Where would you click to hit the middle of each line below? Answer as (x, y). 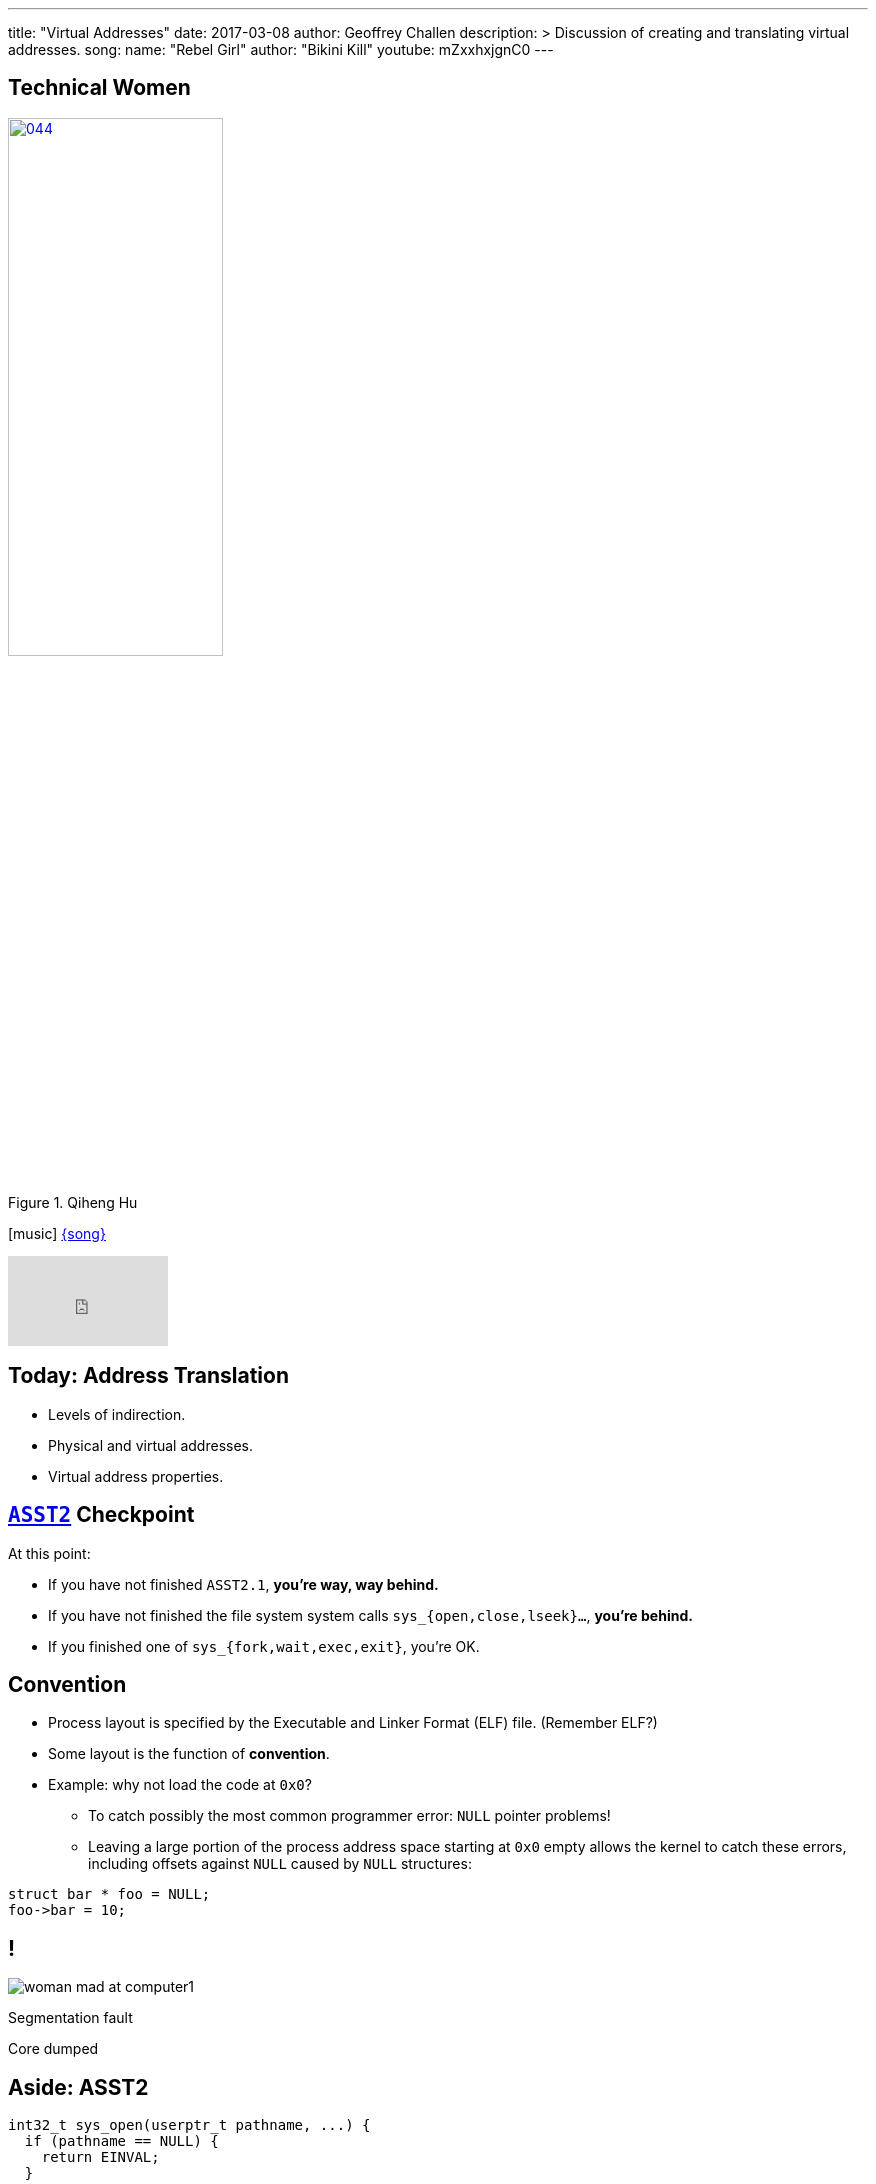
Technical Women (99, 88)
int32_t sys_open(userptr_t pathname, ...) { (189, 2125)
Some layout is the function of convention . (189, 1754)
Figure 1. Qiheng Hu (73, 1202)
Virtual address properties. (136, 1476)
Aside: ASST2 (78, 2087)
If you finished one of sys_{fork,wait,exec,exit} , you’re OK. (264, 1646)
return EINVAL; (100, 2157)
